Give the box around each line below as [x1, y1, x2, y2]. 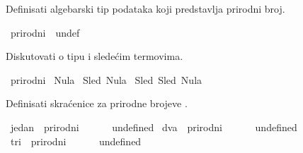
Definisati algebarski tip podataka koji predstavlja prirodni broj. [6, 1, 285, 16]
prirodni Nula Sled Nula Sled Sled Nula [10, 72, 202, 87]
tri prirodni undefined [10, 133, 142, 148]
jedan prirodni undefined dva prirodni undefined [10, 119, 297, 134]
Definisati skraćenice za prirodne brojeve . [6, 96, 188, 111]
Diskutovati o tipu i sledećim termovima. [6, 49, 183, 63]
